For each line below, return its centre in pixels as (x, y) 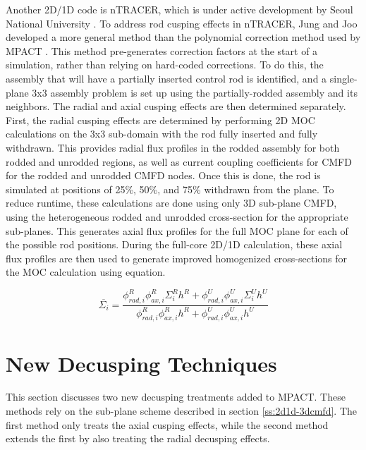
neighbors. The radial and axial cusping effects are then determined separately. (176, 106)
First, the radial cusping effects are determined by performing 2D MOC (160, 120)
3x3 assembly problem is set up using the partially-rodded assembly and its (195, 92)
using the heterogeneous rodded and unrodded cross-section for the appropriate (177, 216)
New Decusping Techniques (141, 363)
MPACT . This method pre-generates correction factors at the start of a (162, 50)
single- (343, 78)
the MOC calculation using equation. (86, 272)
